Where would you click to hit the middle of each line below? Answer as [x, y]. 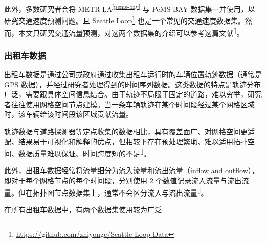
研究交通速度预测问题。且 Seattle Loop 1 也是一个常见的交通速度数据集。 [125, 20]
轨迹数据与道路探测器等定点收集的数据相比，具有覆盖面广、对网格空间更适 [129, 131]
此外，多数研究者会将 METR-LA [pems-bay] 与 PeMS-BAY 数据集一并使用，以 [130, 8]
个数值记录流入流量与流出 [199, 180]
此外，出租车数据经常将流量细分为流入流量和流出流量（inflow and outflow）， [131, 170]
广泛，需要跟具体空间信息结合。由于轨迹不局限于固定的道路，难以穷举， [126, 94]
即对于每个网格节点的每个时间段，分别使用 [76, 180]
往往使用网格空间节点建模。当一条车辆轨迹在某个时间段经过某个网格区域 [133, 104]
